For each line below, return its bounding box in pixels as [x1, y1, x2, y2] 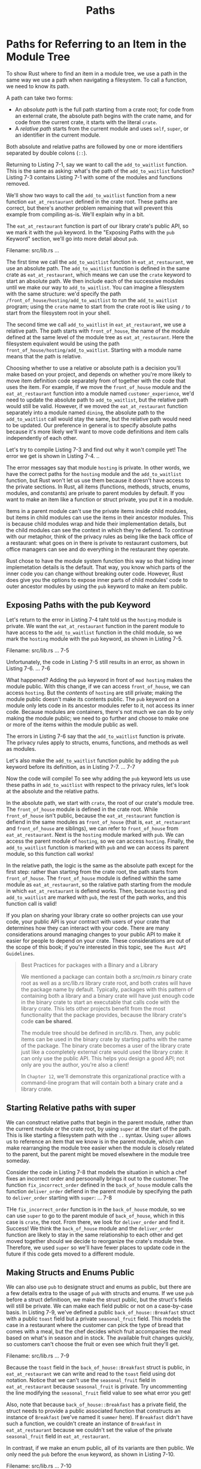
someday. [6, 1157, 31, 1164]
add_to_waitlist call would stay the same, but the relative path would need [6, 415, 191, 423]
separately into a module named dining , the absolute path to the [6, 409, 165, 416]
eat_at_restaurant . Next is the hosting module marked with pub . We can [6, 831, 184, 838]
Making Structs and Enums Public [6, 1267, 135, 1277]
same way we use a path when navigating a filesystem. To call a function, [6, 76, 187, 83]
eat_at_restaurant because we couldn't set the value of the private [6, 1426, 172, 1434]
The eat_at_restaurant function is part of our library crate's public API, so [6, 222, 189, 230]
